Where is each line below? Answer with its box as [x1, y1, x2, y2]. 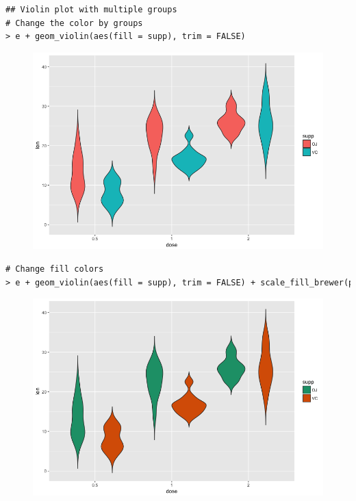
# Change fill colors [5, 264, 104, 274]
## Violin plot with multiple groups [5, 5, 177, 14]
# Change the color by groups [5, 18, 143, 28]
